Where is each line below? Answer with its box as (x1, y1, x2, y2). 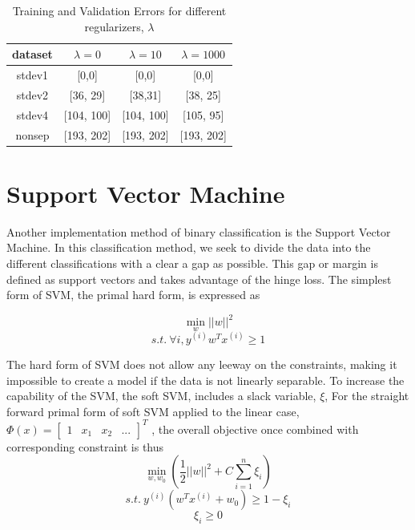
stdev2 (16, 86, 49, 103)
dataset (12, 46, 53, 63)
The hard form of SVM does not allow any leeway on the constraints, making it (6, 355, 397, 372)
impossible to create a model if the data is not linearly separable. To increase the (6, 371, 405, 388)
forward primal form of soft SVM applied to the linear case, (6, 403, 300, 419)
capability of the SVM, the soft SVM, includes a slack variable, (6, 387, 316, 404)
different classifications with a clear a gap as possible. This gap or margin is (6, 254, 378, 271)
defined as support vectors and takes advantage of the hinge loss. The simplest (6, 270, 392, 287)
